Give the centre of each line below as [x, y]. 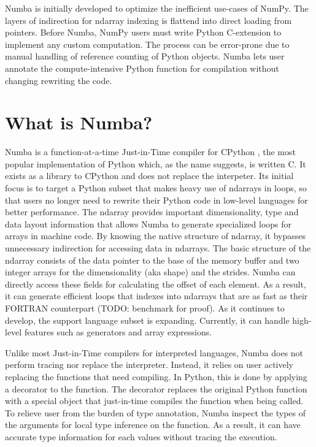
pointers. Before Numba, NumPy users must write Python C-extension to [143, 32]
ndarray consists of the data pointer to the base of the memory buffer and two [152, 260]
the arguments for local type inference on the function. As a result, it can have [153, 425]
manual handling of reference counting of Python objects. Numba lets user [145, 56]
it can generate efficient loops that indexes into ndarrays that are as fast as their [156, 296]
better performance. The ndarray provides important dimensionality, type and [152, 212]
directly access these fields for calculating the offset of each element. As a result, [156, 284]
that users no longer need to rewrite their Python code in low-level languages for [156, 200]
